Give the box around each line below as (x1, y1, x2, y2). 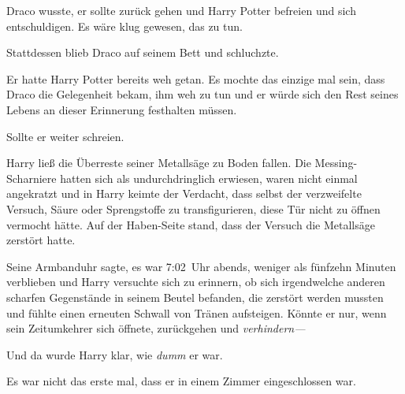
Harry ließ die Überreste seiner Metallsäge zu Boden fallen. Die (6, 154, 311, 171)
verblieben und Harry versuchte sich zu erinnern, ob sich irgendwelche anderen (6, 273, 385, 290)
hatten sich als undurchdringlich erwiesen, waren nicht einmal (60, 169, 358, 186)
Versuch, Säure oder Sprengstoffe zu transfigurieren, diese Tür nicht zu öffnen (6, 200, 381, 217)
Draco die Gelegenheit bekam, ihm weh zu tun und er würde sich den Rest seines (6, 86, 399, 102)
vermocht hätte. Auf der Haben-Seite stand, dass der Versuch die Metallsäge (6, 216, 375, 232)
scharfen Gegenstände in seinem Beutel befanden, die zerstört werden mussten (6, 288, 384, 305)
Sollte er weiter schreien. (6, 128, 124, 144)
